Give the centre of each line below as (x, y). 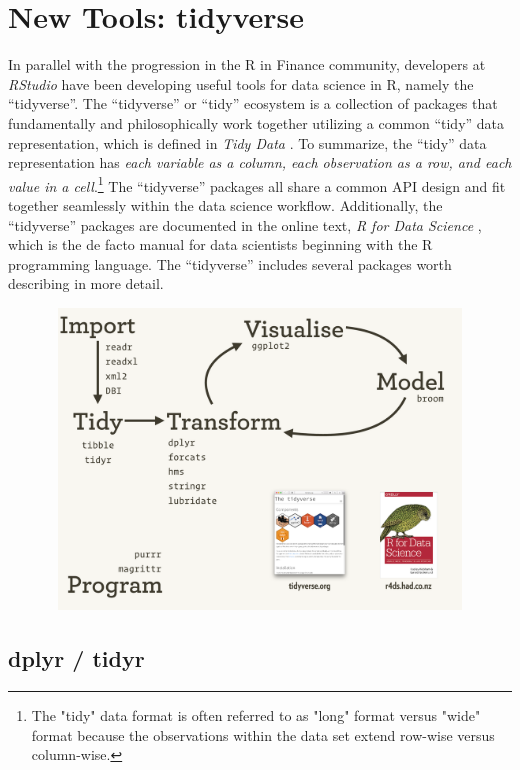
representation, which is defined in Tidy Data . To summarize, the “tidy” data (247, 142)
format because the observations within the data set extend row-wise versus (263, 734)
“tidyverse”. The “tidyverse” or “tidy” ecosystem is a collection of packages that (253, 103)
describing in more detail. (86, 283)
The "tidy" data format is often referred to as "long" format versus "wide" (256, 715)
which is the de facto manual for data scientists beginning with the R (220, 244)
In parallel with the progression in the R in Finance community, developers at (247, 64)
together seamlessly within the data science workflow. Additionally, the (225, 204)
